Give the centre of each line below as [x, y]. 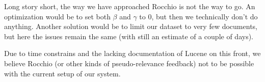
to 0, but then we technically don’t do [198, 16]
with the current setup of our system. [62, 73]
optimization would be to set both [57, 16]
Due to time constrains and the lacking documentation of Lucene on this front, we [132, 53]
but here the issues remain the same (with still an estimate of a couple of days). [129, 36]
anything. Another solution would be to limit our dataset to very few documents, [131, 26]
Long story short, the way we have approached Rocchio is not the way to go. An [130, 6]
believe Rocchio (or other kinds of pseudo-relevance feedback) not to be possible [129, 63]
